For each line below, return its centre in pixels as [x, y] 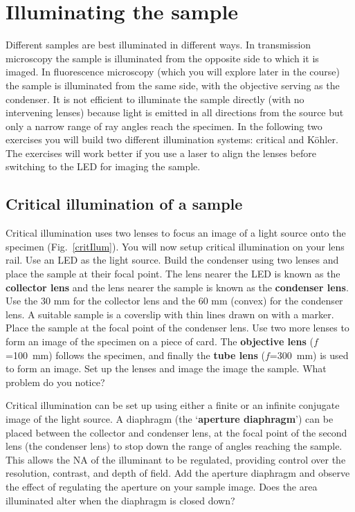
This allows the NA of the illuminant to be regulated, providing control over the [176, 459]
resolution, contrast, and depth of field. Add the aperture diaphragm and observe [178, 473]
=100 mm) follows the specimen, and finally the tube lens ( [135, 355]
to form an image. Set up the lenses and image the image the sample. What [166, 368]
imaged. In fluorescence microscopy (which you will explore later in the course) [173, 72]
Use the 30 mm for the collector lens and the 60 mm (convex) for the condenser [174, 301]
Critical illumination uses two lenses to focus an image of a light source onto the [176, 233]
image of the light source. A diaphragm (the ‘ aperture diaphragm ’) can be [170, 418]
